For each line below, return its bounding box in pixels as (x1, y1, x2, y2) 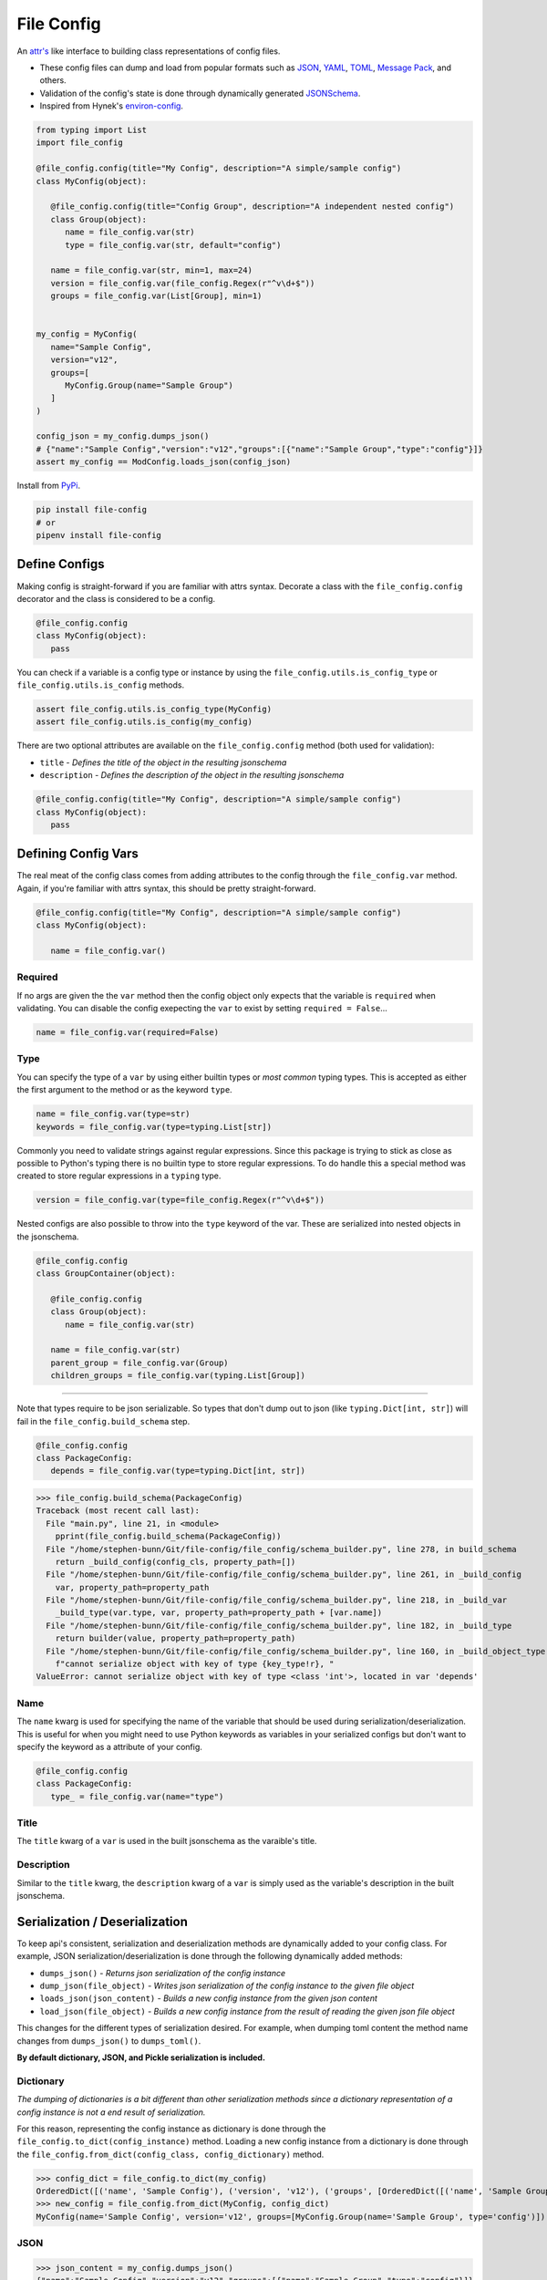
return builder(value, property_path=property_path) (55, 1633, 296, 1643)
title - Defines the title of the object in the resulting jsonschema (39, 757, 287, 768)
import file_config (36, 138, 123, 148)
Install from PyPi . (16, 480, 81, 492)
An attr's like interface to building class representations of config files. (16, 46, 281, 57)
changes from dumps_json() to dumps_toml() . (16, 2035, 201, 2047)
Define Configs (16, 556, 105, 572)
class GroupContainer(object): (36, 1269, 177, 1279)
